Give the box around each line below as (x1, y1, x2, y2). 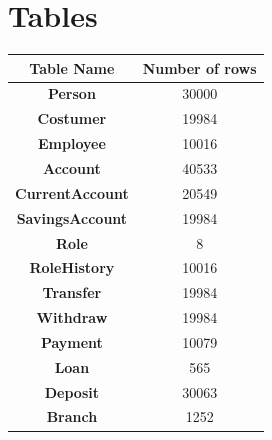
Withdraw (36, 307, 108, 328)
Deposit (44, 381, 99, 402)
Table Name (29, 57, 115, 78)
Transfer (42, 282, 102, 303)
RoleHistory (29, 257, 115, 278)
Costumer (37, 108, 107, 129)
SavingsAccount (16, 207, 128, 228)
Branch (46, 406, 98, 427)
